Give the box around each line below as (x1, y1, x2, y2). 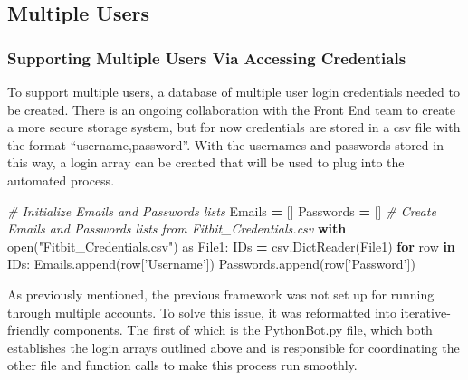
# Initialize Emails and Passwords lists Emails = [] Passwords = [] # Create (7, 201, 436, 220)
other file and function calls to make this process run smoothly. (7, 356, 358, 375)
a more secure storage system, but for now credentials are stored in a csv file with (7, 118, 461, 137)
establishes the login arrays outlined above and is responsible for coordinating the (7, 337, 460, 356)
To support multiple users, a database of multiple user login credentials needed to (7, 82, 460, 100)
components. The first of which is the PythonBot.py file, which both (53, 320, 433, 339)
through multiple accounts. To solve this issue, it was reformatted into (7, 302, 396, 321)
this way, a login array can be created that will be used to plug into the (7, 153, 405, 172)
